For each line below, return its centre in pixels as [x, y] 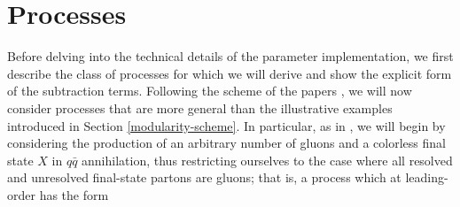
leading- [427, 177]
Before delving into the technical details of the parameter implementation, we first [230, 56]
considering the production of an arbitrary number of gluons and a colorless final [226, 143]
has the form [74, 194]
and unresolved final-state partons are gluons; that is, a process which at [204, 177]
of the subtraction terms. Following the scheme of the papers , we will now [210, 91]
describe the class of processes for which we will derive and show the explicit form [230, 73]
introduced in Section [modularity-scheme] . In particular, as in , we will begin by [226, 125]
